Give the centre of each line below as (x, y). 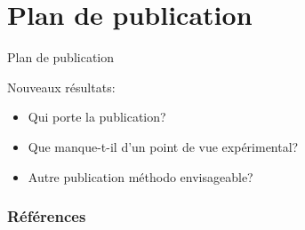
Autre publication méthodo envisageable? (140, 176)
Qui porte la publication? (97, 117)
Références (47, 216)
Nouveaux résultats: (61, 87)
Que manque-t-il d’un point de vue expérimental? (163, 146)
